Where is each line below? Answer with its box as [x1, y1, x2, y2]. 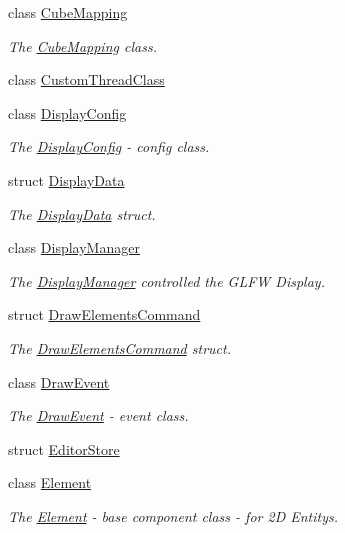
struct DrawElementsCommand [8, 304, 201, 325]
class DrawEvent [8, 371, 110, 392]
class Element [8, 472, 92, 493]
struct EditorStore [8, 438, 120, 459]
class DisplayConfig [8, 102, 127, 123]
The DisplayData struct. [8, 203, 156, 224]
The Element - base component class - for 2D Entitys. [8, 505, 338, 526]
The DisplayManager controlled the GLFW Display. [8, 270, 325, 291]
